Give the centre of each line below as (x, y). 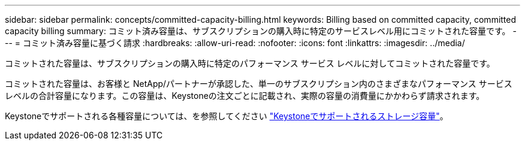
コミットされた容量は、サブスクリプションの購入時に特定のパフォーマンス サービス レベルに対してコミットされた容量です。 (250, 63)
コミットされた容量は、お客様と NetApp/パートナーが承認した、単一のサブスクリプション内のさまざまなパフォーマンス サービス (259, 84)
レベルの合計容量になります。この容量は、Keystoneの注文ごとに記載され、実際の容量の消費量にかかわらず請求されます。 (245, 96)
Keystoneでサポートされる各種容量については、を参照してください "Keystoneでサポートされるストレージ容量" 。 (227, 116)
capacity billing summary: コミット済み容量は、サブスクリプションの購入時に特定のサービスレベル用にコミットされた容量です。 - (261, 31)
